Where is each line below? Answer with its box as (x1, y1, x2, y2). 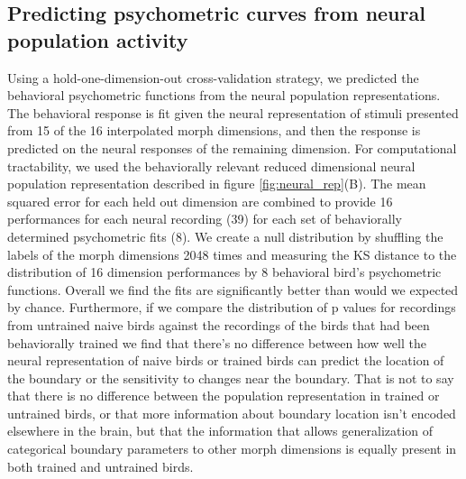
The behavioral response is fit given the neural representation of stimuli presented (7, 103, 459, 122)
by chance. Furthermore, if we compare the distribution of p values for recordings (7, 298, 456, 317)
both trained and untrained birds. (7, 456, 194, 475)
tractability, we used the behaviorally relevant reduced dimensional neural (7, 156, 416, 175)
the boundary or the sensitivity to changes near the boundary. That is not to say (7, 368, 454, 387)
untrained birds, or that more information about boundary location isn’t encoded (7, 403, 456, 422)
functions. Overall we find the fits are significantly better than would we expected (7, 280, 459, 299)
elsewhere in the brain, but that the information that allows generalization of (7, 421, 434, 440)
